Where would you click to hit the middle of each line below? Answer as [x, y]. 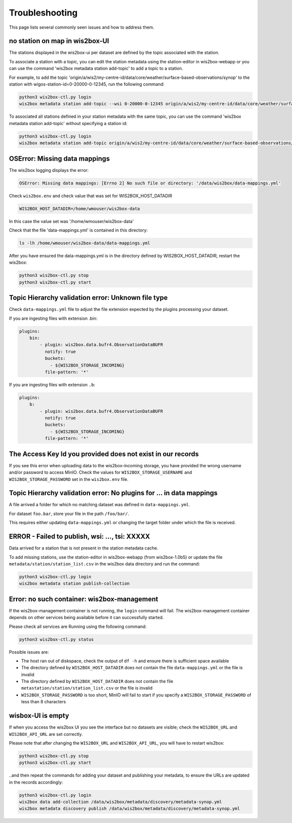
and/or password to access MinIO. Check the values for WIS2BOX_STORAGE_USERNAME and [100, 473]
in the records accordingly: [36, 782]
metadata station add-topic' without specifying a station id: [68, 123]
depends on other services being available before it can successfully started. [86, 618]
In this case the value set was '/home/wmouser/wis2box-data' [71, 221]
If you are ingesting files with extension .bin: [53, 318]
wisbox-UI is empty [39, 716]
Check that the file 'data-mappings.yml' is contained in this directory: [78, 230]
